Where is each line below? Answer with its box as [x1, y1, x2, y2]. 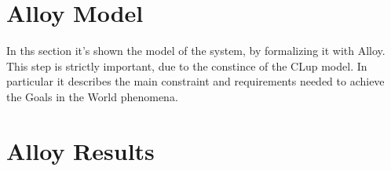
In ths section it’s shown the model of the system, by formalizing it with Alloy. [6, 42, 386, 59]
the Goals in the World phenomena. [6, 88, 178, 104]
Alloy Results [6, 134, 155, 166]
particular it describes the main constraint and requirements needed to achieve [6, 73, 385, 89]
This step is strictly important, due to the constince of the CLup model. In [6, 57, 367, 74]
